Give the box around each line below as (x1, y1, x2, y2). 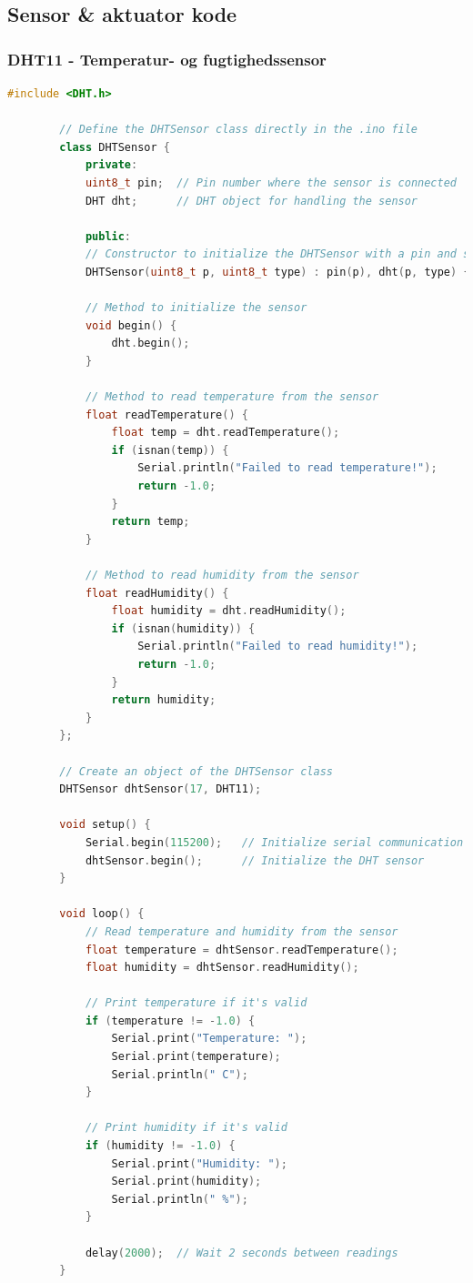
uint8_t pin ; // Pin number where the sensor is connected (85, 176, 457, 189)
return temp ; (111, 515, 190, 529)
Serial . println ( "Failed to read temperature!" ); (137, 461, 438, 475)
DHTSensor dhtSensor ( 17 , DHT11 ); (59, 783, 262, 796)
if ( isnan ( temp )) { (111, 443, 229, 457)
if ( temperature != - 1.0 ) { (85, 1014, 256, 1027)
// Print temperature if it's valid (85, 996, 307, 1010)
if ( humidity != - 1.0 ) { (85, 1139, 236, 1153)
